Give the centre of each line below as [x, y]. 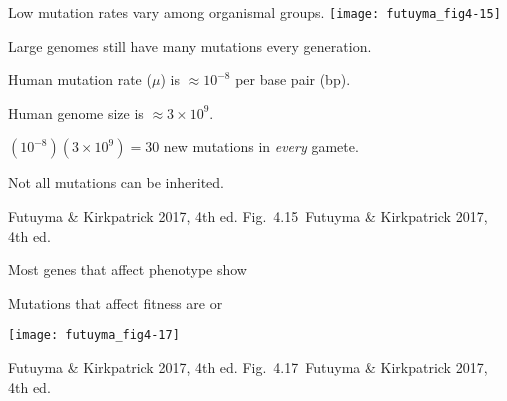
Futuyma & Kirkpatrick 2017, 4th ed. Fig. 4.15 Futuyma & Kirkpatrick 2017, [248, 216]
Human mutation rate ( [80, 79]
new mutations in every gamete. [261, 146]
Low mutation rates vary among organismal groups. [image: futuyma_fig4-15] [254, 12]
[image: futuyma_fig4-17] [94, 335]
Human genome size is [76, 112]
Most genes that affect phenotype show [127, 269]
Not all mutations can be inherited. [116, 182]
